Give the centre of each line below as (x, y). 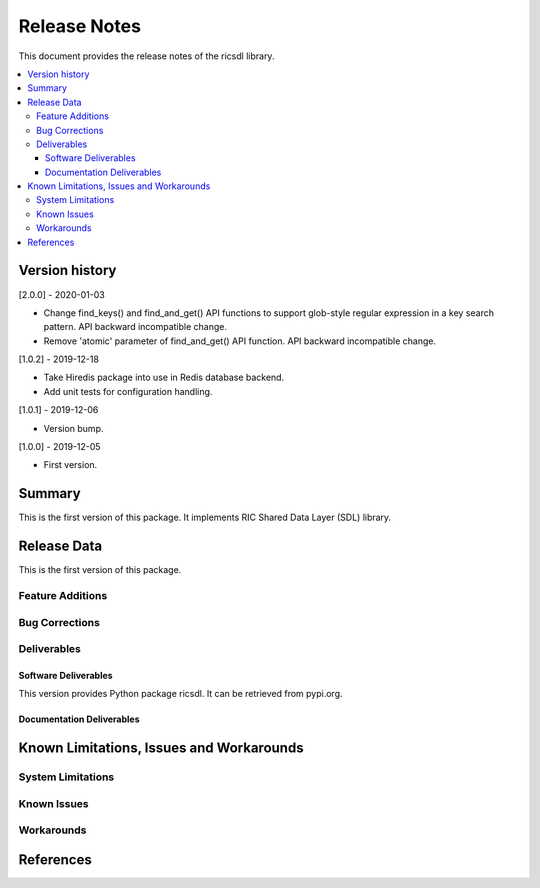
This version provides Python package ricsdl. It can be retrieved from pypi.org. (181, 694)
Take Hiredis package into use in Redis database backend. (164, 377)
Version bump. (73, 428)
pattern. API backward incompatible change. (135, 327)
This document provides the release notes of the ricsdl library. (146, 56)
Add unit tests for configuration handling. (128, 391)
